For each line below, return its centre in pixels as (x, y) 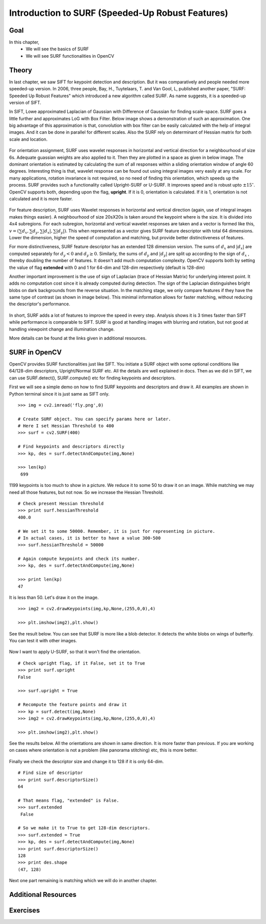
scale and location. (28, 139)
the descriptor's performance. (40, 304)
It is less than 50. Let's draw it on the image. (54, 597)
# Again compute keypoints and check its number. (79, 559)
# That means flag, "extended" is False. (68, 800)
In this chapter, (24, 42)
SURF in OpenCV (35, 352)
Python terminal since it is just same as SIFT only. (59, 394)
